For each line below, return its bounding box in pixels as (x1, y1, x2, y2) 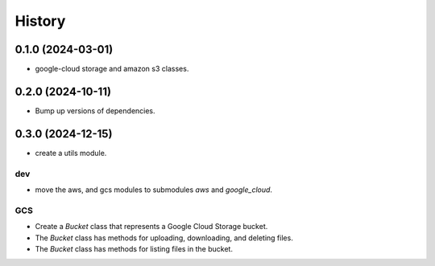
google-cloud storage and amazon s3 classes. (35, 64, 189, 74)
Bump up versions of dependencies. (35, 105, 156, 116)
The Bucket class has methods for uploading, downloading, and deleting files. (35, 233, 293, 243)
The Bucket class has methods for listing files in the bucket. (35, 243, 234, 253)
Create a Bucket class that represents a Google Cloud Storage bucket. (35, 222, 268, 231)
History (14, 12, 66, 30)
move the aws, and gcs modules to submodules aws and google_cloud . (35, 185, 273, 194)
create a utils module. (35, 148, 107, 158)
